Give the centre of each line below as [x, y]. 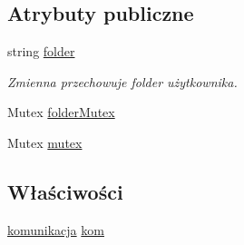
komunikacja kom [56, 229]
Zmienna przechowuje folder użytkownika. [122, 81]
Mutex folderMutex [61, 112]
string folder [41, 51]
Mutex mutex [45, 142]
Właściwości [65, 191]
